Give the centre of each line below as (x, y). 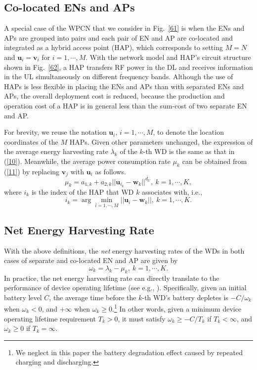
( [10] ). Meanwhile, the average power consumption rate (87, 161)
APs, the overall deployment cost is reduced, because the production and (114, 96)
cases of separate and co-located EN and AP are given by (91, 260)
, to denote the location (188, 132)
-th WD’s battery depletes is (185, 297)
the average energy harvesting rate (56, 151)
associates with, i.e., (172, 191)
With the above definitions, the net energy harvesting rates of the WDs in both (124, 250)
